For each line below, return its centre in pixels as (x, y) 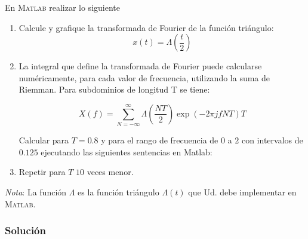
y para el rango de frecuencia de (160, 140)
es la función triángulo (118, 192)
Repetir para (42, 172)
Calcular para (44, 140)
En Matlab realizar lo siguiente (62, 7)
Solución (25, 230)
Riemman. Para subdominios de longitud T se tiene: (114, 89)
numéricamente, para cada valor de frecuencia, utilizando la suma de (144, 77)
